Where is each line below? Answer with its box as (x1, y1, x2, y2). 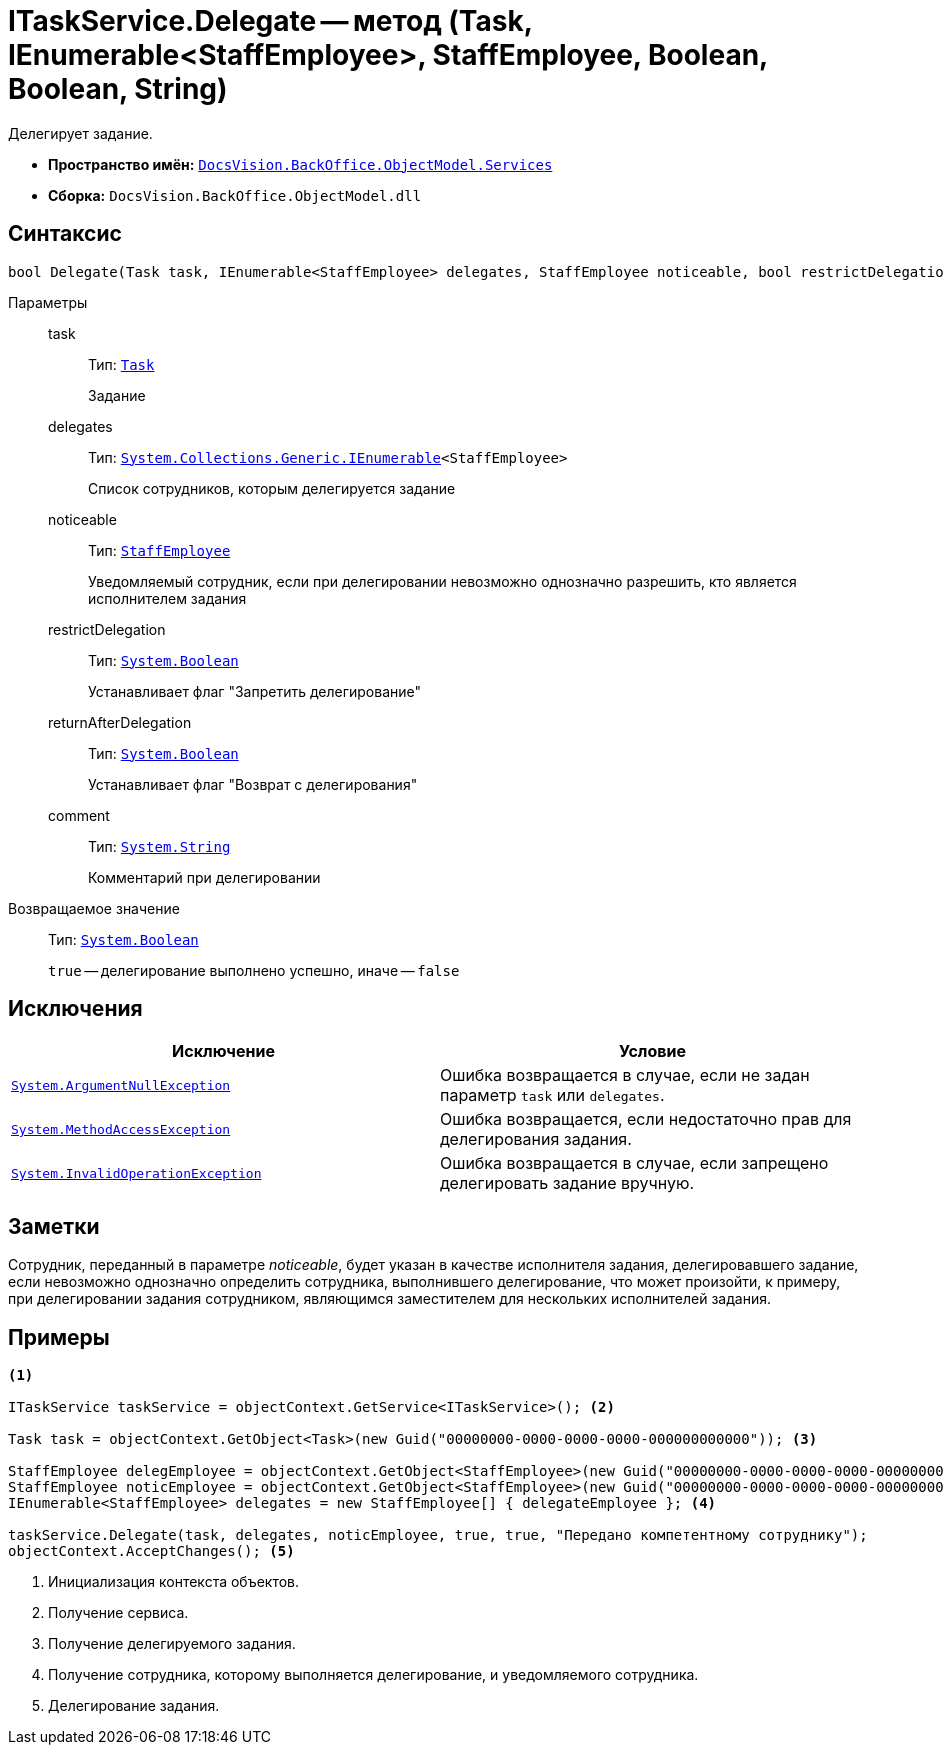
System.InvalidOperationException (11, 1165, 262, 1181)
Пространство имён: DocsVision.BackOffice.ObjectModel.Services (48, 155, 553, 173)
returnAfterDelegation (48, 713, 192, 731)
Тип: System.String (88, 837, 231, 855)
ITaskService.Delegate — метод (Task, (8, 4, 533, 38)
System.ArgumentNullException (11, 1077, 231, 1093)
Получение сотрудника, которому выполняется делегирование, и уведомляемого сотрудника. (48, 1666, 699, 1684)
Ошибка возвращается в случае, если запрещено (440, 1153, 829, 1174)
